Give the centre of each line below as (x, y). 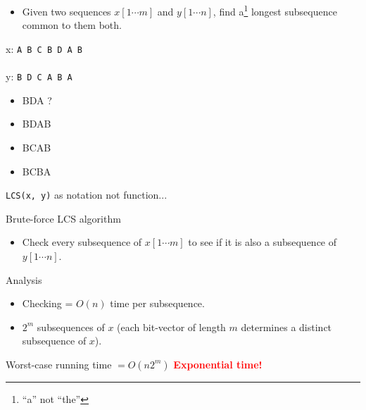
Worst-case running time (59, 364)
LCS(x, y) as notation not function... (87, 195)
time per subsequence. (157, 303)
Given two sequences (67, 11)
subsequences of (71, 327)
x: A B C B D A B (44, 48)
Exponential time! (218, 364)
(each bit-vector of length (171, 327)
